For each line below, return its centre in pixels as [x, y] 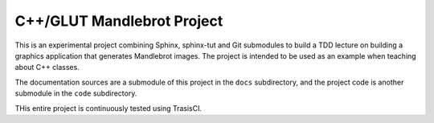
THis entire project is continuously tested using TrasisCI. [108, 108]
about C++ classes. [47, 68]
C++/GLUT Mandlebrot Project [119, 21]
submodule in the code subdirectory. [76, 93]
